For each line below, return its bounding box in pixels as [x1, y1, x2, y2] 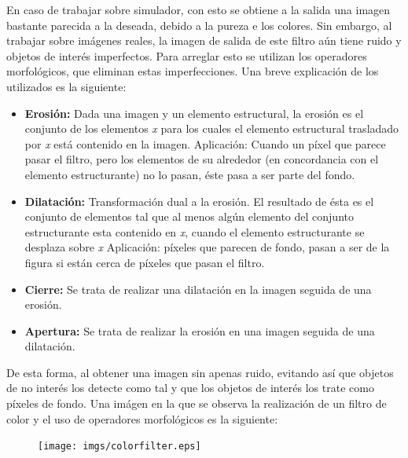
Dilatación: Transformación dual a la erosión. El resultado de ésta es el [24, 192, 374, 209]
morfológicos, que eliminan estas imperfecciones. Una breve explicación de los [6, 63, 379, 79]
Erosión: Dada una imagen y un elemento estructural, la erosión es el [24, 104, 364, 121]
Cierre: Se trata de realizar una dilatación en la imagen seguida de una [24, 280, 372, 297]
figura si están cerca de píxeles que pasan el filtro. [24, 254, 265, 270]
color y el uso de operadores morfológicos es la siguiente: [6, 410, 278, 427]
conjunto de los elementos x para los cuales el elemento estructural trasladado [24, 120, 399, 137]
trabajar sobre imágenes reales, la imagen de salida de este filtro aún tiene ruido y [6, 32, 402, 49]
